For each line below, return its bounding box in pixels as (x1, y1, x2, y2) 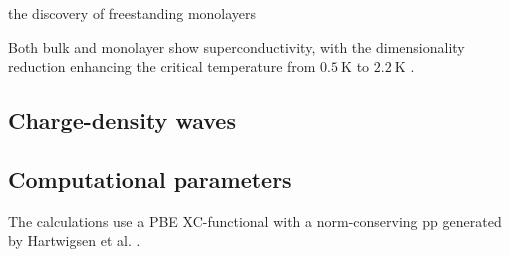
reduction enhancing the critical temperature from (8, 56, 316, 77)
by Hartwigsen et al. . (8, 230, 141, 251)
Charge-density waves (8, 105, 236, 136)
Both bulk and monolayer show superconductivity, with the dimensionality (8, 36, 465, 57)
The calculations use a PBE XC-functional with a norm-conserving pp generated (8, 210, 502, 231)
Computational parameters (8, 163, 292, 194)
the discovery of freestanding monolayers (8, 3, 257, 23)
